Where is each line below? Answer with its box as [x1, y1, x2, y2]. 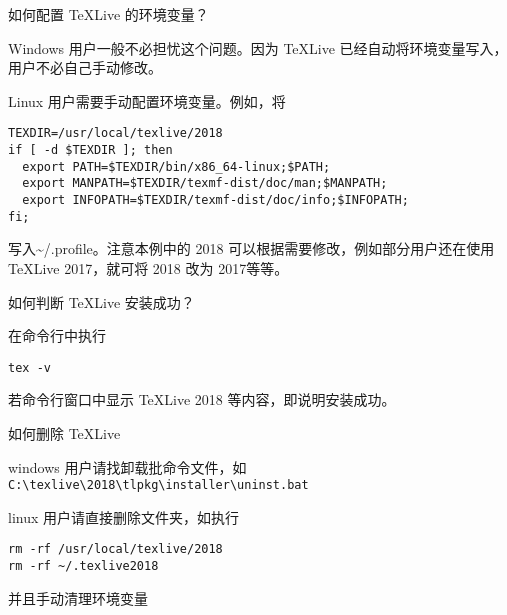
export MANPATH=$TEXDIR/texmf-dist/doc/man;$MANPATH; [22, 176, 388, 191]
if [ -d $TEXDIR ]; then [8, 143, 173, 158]
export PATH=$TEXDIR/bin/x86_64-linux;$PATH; [22, 159, 331, 174]
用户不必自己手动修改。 [8, 57, 162, 78]
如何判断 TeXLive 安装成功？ [8, 291, 195, 312]
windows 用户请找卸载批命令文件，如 [8, 456, 247, 477]
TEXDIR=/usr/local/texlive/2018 [8, 126, 223, 141]
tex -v [8, 360, 51, 375]
